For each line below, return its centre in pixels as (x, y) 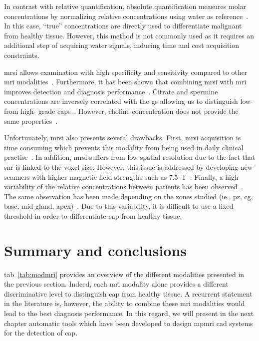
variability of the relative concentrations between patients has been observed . (124, 186)
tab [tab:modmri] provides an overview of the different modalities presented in (124, 274)
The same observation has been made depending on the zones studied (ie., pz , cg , (129, 196)
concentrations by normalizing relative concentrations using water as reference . (126, 16)
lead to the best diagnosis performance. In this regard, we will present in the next (129, 313)
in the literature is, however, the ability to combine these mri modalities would (125, 303)
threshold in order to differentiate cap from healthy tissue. (93, 215)
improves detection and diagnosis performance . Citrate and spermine (111, 91)
